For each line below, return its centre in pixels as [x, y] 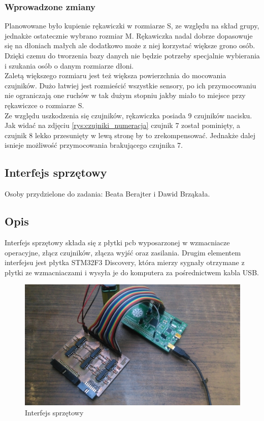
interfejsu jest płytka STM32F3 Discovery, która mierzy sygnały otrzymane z [125, 262]
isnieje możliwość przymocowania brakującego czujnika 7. [94, 145]
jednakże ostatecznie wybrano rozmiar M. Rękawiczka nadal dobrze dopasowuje [129, 35]
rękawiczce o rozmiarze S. [44, 105]
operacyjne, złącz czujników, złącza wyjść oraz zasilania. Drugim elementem [123, 252]
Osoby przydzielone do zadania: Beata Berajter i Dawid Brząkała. [107, 194]
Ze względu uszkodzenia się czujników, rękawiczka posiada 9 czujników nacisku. [128, 115]
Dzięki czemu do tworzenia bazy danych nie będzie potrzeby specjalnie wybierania [132, 55]
